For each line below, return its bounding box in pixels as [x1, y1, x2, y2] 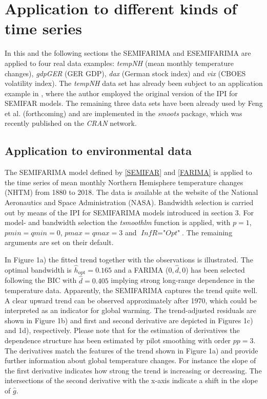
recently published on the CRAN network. [5, 118, 137, 128]
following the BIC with [5, 275, 77, 285]
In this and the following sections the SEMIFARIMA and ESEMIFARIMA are [5, 48, 251, 58]
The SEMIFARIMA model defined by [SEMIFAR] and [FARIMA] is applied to [5, 167, 252, 178]
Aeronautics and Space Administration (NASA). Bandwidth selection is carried [5, 197, 254, 208]
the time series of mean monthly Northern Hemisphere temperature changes [5, 176, 243, 187]
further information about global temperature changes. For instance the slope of [5, 355, 256, 366]
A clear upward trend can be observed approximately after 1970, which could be [5, 295, 257, 305]
